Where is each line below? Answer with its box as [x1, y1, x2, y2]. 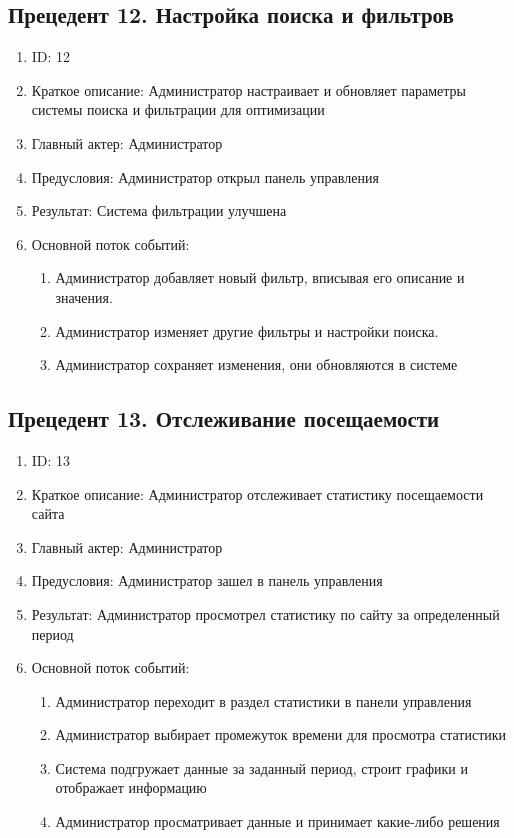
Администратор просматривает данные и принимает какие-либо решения [55, 811, 500, 832]
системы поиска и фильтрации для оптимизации [31, 99, 325, 120]
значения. [55, 286, 113, 307]
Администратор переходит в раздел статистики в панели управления [55, 690, 472, 711]
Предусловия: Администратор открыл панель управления [31, 166, 379, 187]
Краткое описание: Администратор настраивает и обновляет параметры [31, 79, 466, 100]
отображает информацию [55, 777, 207, 798]
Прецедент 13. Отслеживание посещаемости [8, 403, 440, 434]
